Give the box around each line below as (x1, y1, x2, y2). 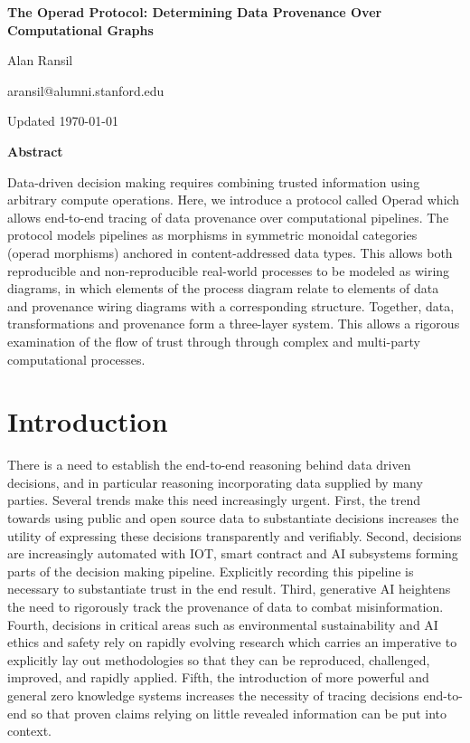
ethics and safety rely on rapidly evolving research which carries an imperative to (7, 633, 457, 652)
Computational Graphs (7, 20, 154, 39)
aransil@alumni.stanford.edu (7, 81, 164, 100)
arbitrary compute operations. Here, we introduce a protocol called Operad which (7, 190, 460, 209)
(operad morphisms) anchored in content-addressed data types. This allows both (7, 243, 453, 262)
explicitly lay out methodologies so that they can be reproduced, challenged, (7, 650, 430, 669)
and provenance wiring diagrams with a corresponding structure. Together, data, (7, 296, 455, 315)
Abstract (7, 141, 63, 160)
